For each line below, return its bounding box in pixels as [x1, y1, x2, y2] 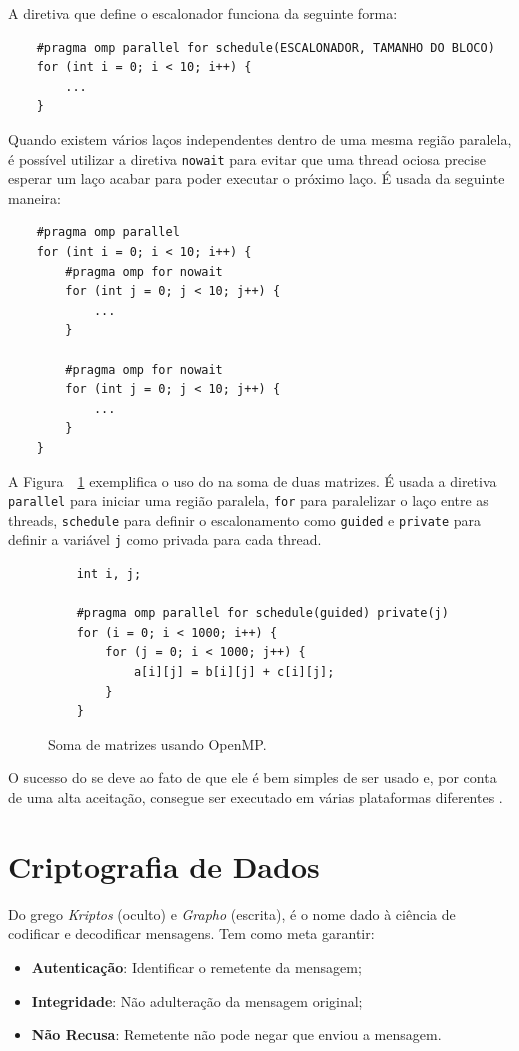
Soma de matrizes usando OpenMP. [48, 733, 267, 754]
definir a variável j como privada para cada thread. [8, 529, 322, 550]
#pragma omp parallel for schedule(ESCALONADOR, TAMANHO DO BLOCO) [36, 40, 495, 55]
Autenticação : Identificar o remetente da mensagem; [31, 956, 362, 977]
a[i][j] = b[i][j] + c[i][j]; [133, 665, 335, 680]
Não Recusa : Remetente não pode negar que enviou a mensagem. [31, 1024, 442, 1045]
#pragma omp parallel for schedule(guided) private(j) [76, 606, 449, 621]
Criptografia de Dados [8, 845, 320, 886]
